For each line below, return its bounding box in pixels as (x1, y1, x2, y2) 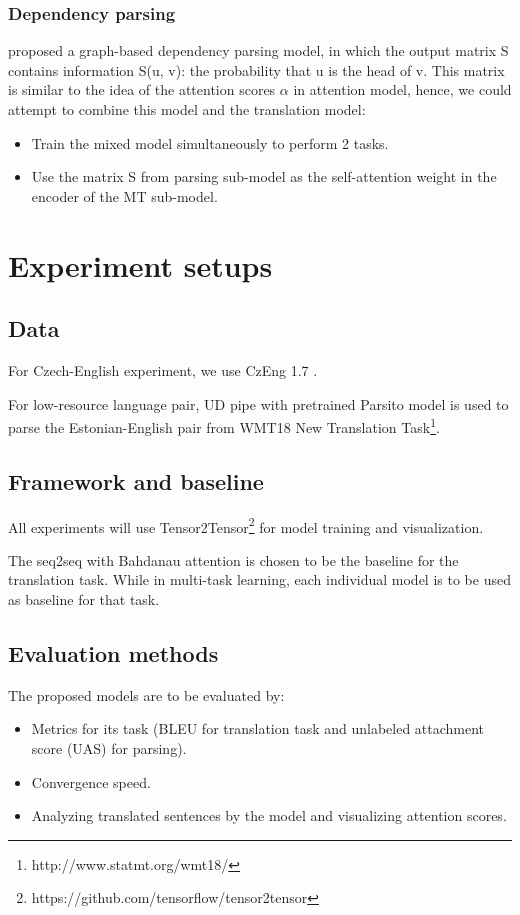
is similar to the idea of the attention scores (8, 79, 276, 100)
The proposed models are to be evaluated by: (8, 684, 285, 705)
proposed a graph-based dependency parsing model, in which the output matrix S (8, 40, 509, 61)
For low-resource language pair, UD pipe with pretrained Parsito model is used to (8, 393, 509, 414)
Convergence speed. (31, 771, 151, 792)
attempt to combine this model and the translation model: (8, 99, 366, 119)
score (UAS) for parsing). (31, 738, 187, 759)
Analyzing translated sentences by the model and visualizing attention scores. (31, 805, 507, 826)
